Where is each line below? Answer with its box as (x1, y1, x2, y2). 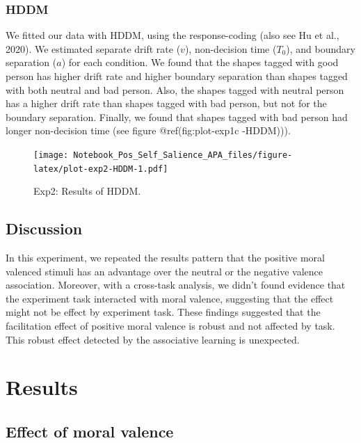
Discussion (6, 218, 83, 239)
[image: (33, 150, 69, 160)
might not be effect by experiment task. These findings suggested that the (6, 305, 321, 319)
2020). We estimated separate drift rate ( (6, 41, 181, 56)
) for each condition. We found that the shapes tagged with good (61, 55, 339, 70)
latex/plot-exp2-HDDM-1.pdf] (33, 163, 168, 174)
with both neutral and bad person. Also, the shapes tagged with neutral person (6, 82, 344, 97)
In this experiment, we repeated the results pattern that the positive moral (6, 250, 325, 265)
